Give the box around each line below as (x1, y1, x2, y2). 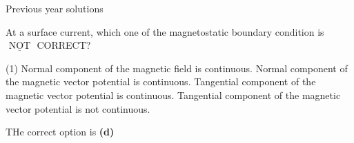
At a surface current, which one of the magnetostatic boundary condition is (6, 24, 324, 38)
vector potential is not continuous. (6, 101, 150, 115)
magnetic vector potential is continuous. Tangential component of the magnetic (6, 87, 341, 102)
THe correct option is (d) (6, 124, 115, 139)
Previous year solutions (6, 1, 104, 15)
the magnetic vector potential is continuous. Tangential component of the (6, 74, 316, 89)
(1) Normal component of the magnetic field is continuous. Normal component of (6, 60, 348, 75)
